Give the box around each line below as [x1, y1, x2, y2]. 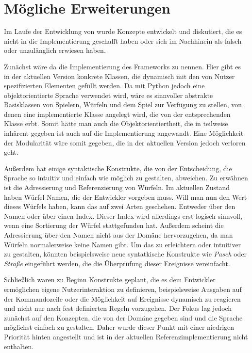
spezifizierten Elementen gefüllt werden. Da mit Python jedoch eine [4, 80, 205, 91]
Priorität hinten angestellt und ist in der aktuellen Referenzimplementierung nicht [4, 331, 248, 341]
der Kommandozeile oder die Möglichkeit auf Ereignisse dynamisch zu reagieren [4, 293, 241, 304]
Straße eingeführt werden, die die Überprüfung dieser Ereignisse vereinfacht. [4, 258, 230, 268]
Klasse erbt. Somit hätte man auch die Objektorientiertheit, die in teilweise [4, 118, 228, 128]
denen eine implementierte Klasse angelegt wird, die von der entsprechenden [4, 109, 231, 119]
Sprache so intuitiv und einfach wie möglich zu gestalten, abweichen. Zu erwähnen [4, 173, 248, 183]
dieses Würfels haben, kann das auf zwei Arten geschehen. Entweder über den [4, 201, 235, 211]
